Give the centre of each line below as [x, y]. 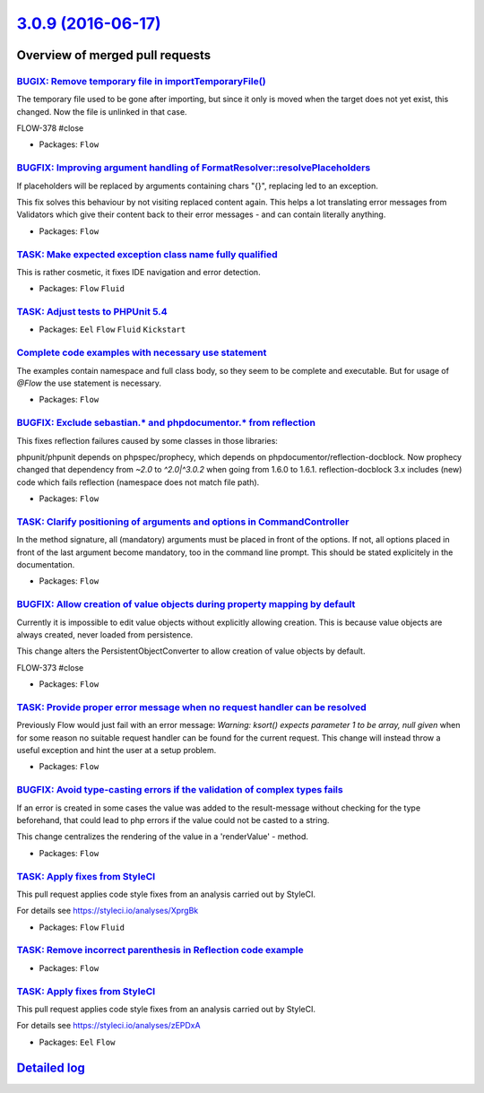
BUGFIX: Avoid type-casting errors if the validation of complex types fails [180, 790]
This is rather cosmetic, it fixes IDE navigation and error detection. [138, 272]
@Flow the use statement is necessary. [89, 383]
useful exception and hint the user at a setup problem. [117, 750]
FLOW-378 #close [50, 128]
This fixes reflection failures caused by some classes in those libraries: [147, 440]
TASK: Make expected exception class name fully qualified [147, 254]
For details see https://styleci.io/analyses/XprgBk [108, 911]
